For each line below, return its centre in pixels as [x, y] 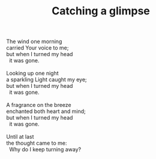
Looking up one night [32, 74]
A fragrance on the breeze [39, 105]
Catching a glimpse [101, 11]
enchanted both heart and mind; [46, 111]
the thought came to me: [37, 143]
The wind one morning [34, 42]
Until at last [20, 137]
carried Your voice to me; [37, 48]
